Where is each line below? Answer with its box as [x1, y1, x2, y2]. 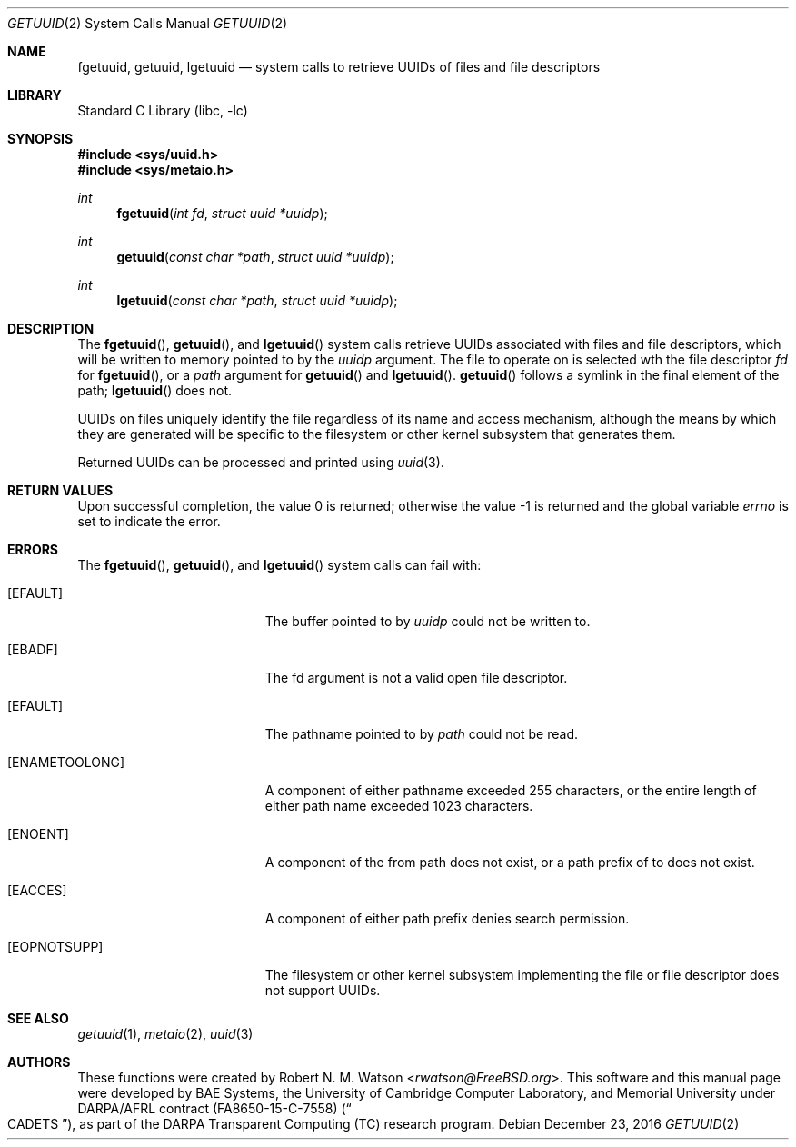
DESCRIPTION [7, 321, 95, 336]
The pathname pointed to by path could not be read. [264, 726, 578, 742]
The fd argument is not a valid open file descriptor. [264, 670, 568, 685]
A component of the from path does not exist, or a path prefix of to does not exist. [264, 854, 755, 870]
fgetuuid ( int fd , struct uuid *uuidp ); [116, 205, 328, 221]
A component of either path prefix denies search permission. [264, 911, 630, 926]
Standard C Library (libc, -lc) [77, 103, 248, 118]
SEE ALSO [7, 1011, 69, 1026]
